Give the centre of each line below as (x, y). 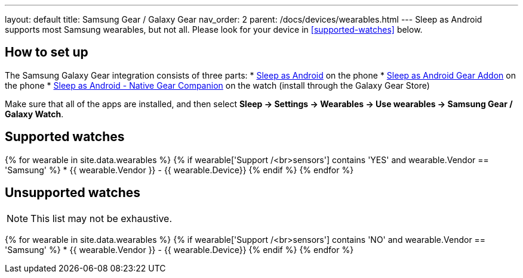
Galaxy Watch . (34, 114)
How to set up (47, 52)
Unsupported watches (73, 193)
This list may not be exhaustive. (101, 218)
